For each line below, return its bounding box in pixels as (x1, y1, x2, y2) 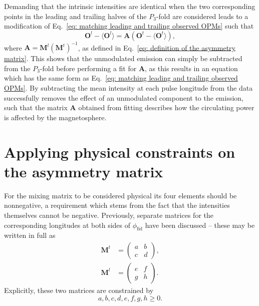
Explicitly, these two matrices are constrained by (4, 284, 154, 295)
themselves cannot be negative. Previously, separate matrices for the (4, 209, 213, 220)
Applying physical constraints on (4, 141, 235, 162)
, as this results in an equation (145, 63, 238, 73)
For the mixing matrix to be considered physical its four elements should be (4, 190, 237, 200)
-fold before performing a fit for (40, 63, 137, 73)
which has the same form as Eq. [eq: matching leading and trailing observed (4, 73, 238, 83)
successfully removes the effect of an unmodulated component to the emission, (4, 92, 244, 103)
